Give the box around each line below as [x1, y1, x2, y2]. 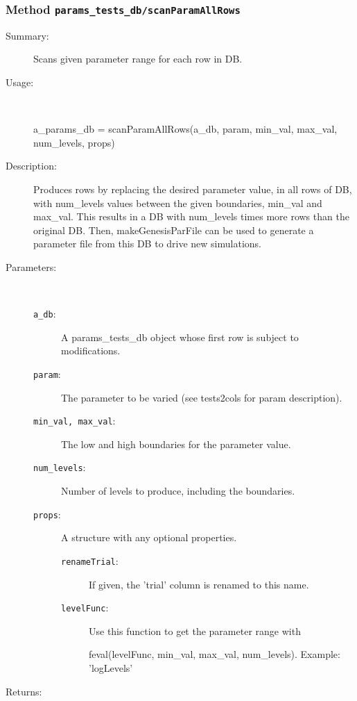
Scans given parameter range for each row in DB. [33, 51, 243, 66]
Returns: [6, 684, 42, 698]
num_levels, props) [33, 135, 115, 149]
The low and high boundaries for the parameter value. [61, 436, 291, 451]
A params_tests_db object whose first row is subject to [61, 329, 299, 344]
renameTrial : [61, 553, 119, 568]
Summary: [6, 28, 49, 42]
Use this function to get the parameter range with [89, 623, 301, 638]
